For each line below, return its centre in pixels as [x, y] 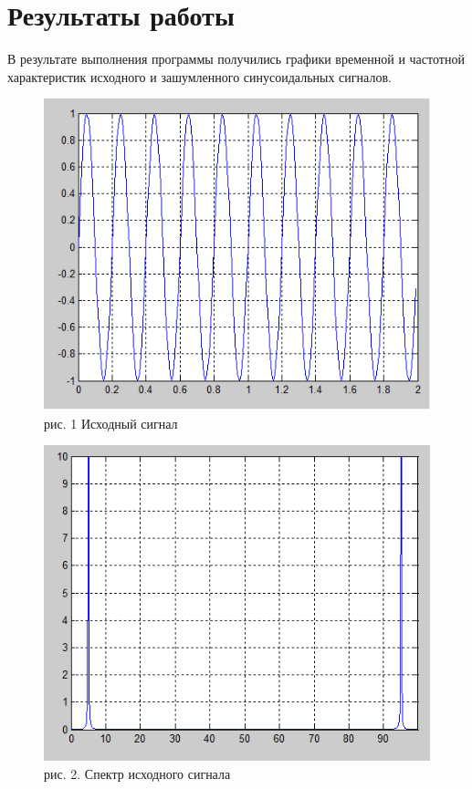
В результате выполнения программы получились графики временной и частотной [236, 59]
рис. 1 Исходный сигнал [111, 423]
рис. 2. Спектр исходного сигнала [137, 773]
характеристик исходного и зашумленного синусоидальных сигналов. [199, 76]
